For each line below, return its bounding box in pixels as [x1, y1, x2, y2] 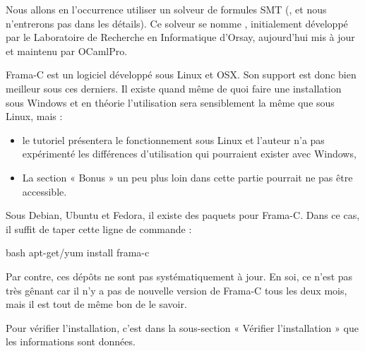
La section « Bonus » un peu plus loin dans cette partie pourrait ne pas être [22, 169, 353, 184]
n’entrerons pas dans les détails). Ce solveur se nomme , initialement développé [6, 16, 348, 30]
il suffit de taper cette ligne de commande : [6, 221, 192, 236]
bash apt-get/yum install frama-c [6, 245, 150, 260]
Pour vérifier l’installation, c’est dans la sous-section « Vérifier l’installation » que [6, 320, 359, 335]
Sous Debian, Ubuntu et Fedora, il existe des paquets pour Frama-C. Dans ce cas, [6, 208, 360, 222]
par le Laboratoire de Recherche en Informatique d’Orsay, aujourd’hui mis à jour [6, 30, 355, 44]
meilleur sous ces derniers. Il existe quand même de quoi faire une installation [6, 81, 342, 95]
